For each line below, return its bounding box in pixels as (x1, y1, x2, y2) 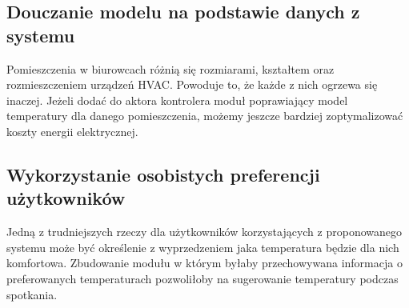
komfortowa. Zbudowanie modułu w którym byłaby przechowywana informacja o (6, 254, 403, 271)
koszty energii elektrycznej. (6, 122, 138, 139)
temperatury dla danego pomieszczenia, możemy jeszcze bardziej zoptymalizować (6, 107, 403, 124)
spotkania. (6, 286, 58, 302)
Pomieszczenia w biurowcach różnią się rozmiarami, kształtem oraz (6, 60, 335, 77)
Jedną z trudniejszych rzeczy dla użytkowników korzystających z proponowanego (6, 223, 402, 240)
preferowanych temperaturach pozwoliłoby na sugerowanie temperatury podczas (6, 270, 399, 286)
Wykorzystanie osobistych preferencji (6, 162, 320, 186)
